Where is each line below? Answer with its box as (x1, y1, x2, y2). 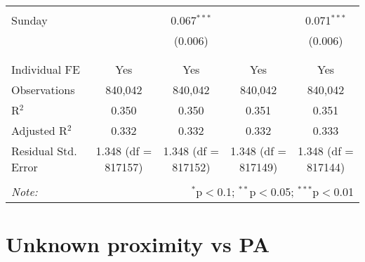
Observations (11, 81, 75, 98)
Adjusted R (11, 122, 67, 138)
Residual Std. (11, 143, 77, 159)
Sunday (11, 12, 48, 28)
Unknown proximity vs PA (6, 230, 270, 258)
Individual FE (11, 61, 80, 77)
